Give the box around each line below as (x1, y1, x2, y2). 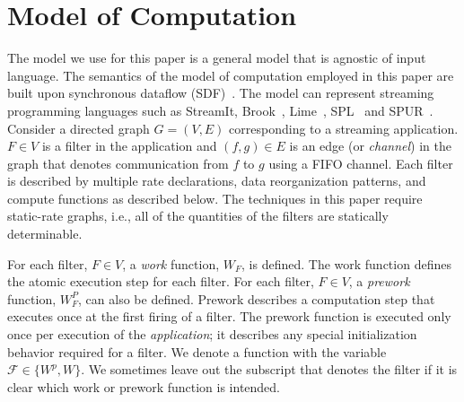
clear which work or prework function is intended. (7, 377, 281, 396)
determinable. (7, 224, 83, 243)
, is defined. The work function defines (241, 254, 451, 273)
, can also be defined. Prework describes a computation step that (78, 289, 435, 308)
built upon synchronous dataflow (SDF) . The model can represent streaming (7, 83, 434, 102)
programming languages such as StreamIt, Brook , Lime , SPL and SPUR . (7, 100, 433, 119)
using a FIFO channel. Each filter (268, 153, 453, 172)
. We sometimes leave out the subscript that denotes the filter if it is (81, 360, 458, 379)
